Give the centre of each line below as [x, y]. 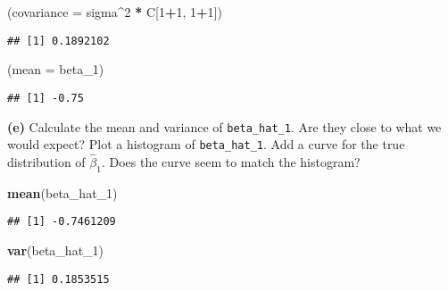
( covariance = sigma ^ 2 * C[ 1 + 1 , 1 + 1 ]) [115, 12]
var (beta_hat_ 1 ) [56, 250]
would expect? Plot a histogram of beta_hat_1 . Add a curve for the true [206, 144]
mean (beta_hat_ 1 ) [62, 192]
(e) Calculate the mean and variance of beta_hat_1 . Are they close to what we [224, 126]
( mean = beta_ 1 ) [56, 69]
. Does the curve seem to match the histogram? [231, 162]
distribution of [46, 162]
